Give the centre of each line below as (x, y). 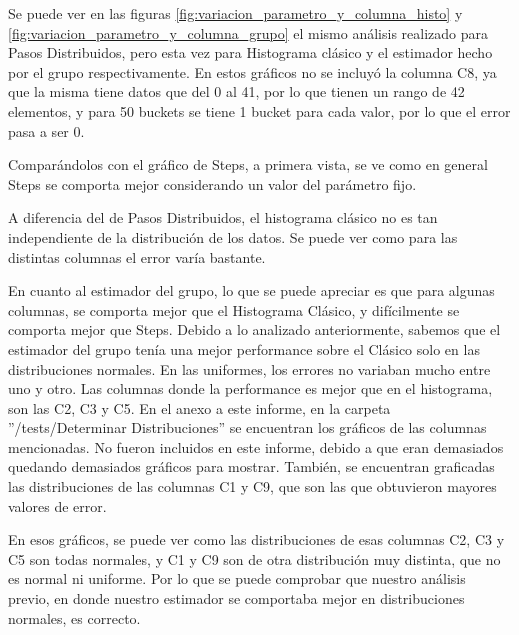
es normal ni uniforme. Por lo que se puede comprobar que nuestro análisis (237, 578)
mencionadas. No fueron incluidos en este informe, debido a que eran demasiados (256, 446)
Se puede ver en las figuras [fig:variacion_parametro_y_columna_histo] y (235, 13)
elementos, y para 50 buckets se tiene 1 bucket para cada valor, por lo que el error (259, 110)
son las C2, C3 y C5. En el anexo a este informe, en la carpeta (199, 407)
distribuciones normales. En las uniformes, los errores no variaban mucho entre (249, 368)
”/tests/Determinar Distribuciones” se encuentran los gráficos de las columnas (247, 427)
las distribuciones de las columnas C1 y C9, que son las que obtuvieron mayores (252, 486)
